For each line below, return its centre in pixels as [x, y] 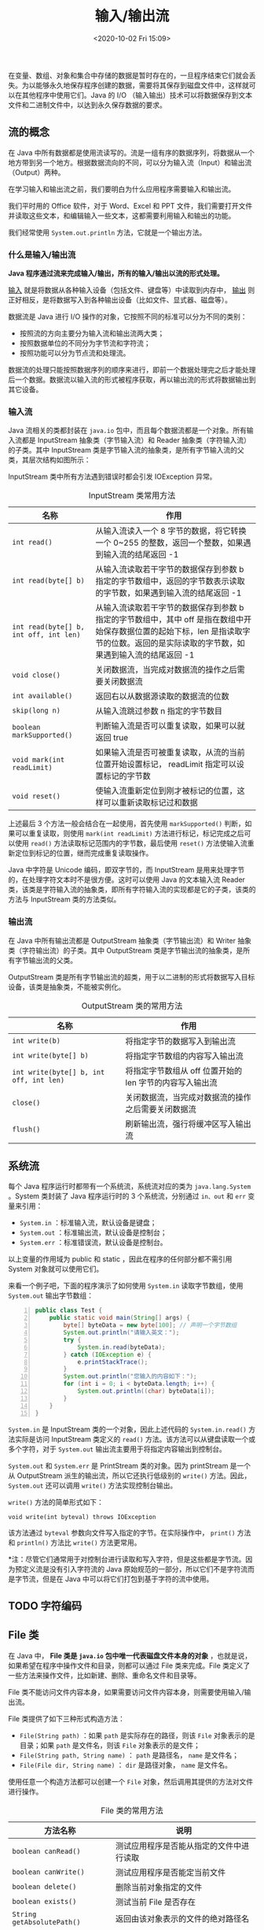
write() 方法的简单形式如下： [56, 1502]
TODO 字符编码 [45, 1606]
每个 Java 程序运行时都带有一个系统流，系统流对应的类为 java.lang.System [130, 1187]
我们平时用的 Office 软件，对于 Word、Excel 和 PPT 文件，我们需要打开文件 [130, 206]
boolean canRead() [46, 1851]
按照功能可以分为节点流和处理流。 [75, 353]
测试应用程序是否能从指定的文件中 [178, 1846]
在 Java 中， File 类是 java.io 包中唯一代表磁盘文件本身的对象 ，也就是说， [130, 1655]
